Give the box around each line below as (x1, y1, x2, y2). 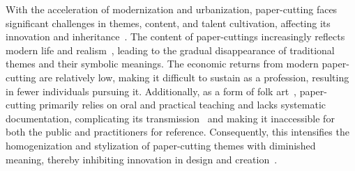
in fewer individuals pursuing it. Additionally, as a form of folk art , (6, 83, 296, 98)
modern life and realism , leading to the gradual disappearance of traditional (6, 42, 335, 57)
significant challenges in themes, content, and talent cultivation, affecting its (6, 15, 331, 30)
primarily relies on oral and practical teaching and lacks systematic (39, 97, 326, 112)
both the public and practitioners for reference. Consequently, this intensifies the (6, 124, 349, 139)
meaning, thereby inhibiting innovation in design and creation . (6, 152, 278, 166)
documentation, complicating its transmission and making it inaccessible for (6, 111, 335, 125)
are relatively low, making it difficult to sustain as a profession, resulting (39, 70, 349, 84)
